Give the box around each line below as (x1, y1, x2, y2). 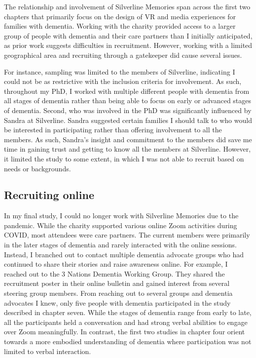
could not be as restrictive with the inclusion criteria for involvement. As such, (4, 76, 242, 86)
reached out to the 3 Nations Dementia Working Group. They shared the (4, 268, 225, 278)
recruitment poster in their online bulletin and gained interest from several (4, 278, 230, 288)
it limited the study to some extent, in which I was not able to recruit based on (4, 153, 244, 163)
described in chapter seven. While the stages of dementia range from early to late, (4, 307, 252, 318)
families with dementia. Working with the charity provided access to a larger (4, 21, 236, 31)
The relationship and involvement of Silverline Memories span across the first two (4, 1, 251, 11)
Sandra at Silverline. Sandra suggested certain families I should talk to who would (4, 115, 252, 125)
